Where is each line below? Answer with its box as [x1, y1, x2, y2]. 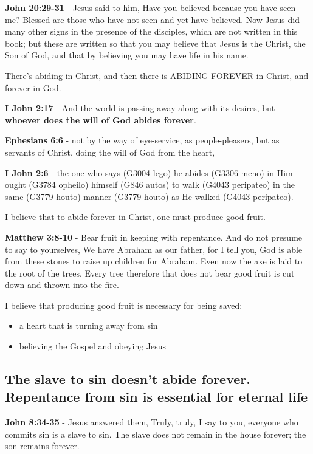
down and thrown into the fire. [5, 278, 119, 291]
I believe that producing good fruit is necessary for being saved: [5, 298, 242, 311]
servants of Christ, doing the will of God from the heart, [5, 145, 215, 158]
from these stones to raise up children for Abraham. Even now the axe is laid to [5, 255, 303, 267]
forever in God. [5, 81, 61, 94]
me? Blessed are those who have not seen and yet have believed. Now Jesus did [5, 13, 300, 26]
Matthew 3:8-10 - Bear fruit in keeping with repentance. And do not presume [5, 230, 303, 243]
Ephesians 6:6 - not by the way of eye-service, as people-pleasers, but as [5, 134, 280, 146]
